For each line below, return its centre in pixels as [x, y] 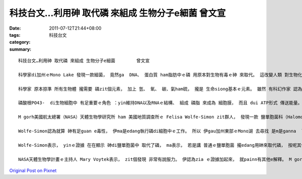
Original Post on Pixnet [33, 170]
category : [20, 42]
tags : [15, 35]
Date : [15, 28]
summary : [20, 49]
